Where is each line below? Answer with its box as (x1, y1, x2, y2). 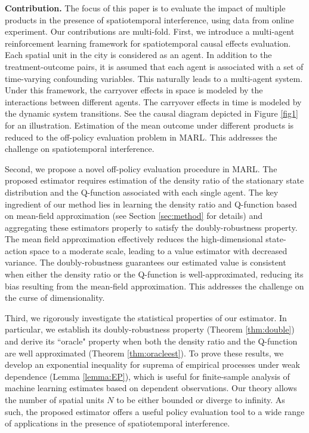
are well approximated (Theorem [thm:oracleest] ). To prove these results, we (5, 346, 284, 359)
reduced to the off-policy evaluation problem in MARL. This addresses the (5, 130, 277, 143)
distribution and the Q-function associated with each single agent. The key (5, 185, 279, 198)
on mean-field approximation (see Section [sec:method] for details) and (5, 209, 263, 222)
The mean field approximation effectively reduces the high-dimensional (5, 233, 263, 245)
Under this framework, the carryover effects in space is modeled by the (5, 84, 263, 96)
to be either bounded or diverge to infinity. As (116, 394, 285, 405)
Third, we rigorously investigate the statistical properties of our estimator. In (5, 311, 287, 324)
